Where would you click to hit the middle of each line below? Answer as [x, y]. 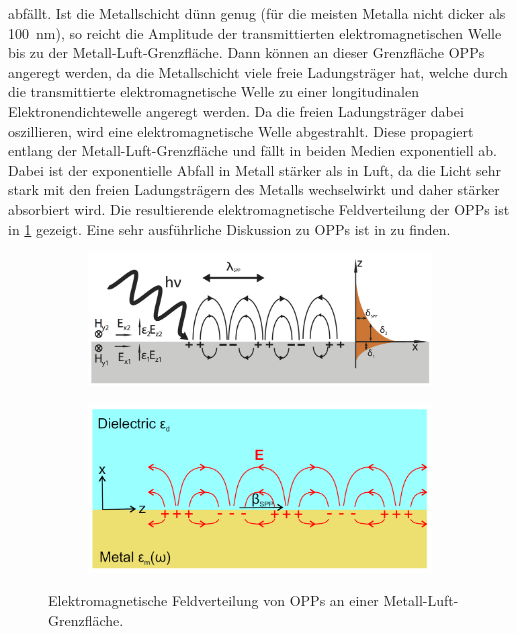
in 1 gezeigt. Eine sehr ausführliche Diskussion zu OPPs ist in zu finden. [229, 228]
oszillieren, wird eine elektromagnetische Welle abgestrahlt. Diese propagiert [241, 130]
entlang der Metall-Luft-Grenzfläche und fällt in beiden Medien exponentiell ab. [252, 150]
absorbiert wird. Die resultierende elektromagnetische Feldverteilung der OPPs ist [259, 208]
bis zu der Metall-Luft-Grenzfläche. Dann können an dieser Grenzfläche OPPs [246, 52]
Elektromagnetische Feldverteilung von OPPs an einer [213, 600]
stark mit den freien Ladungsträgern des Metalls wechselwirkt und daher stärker [254, 189]
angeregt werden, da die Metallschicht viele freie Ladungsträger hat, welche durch [258, 71]
